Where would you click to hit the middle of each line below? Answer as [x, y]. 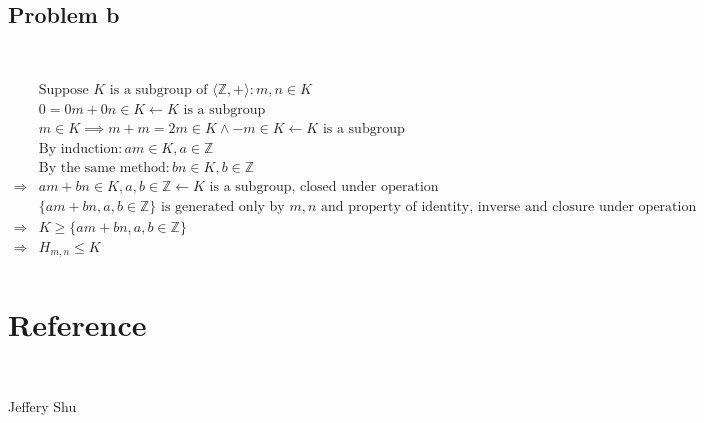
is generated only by [223, 206]
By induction [78, 148]
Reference [77, 324]
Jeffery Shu [42, 405]
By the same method [102, 167]
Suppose [63, 90]
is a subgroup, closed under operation [324, 186]
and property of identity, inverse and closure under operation [509, 206]
